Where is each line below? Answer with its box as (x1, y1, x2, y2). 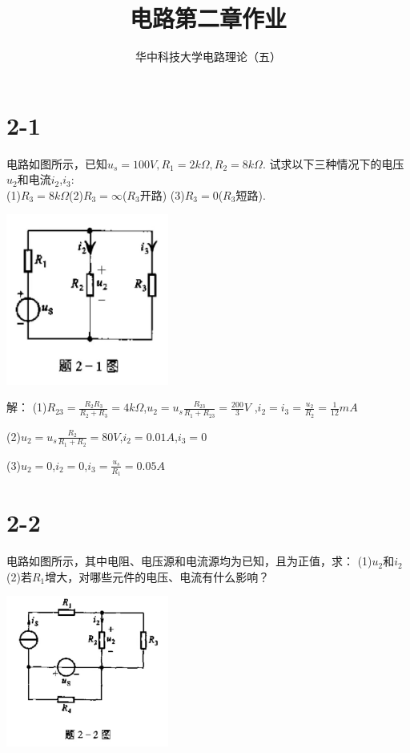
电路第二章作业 (129, 2, 287, 34)
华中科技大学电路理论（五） (135, 48, 281, 65)
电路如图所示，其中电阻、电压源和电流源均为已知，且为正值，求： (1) (6, 553, 372, 569)
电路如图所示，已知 (6, 155, 107, 172)
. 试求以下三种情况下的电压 (262, 155, 404, 172)
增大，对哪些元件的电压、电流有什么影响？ (45, 568, 270, 585)
